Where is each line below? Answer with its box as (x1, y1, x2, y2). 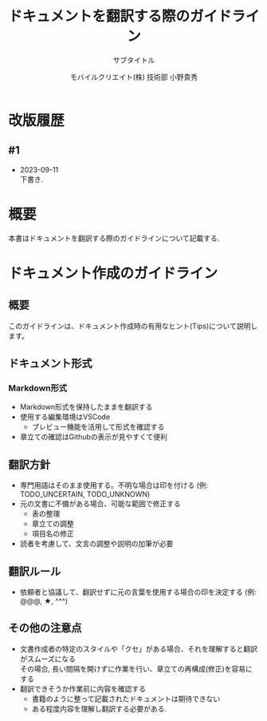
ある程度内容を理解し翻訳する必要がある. (31, 703, 167, 713)
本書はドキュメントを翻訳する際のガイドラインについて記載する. (8, 233, 220, 243)
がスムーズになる (19, 654, 77, 664)
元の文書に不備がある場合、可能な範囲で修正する (19, 499, 181, 509)
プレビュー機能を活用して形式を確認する (31, 422, 165, 432)
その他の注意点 (8, 621, 82, 635)
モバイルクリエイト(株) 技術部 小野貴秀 (69, 72, 198, 81)
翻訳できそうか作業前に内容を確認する (19, 683, 146, 693)
